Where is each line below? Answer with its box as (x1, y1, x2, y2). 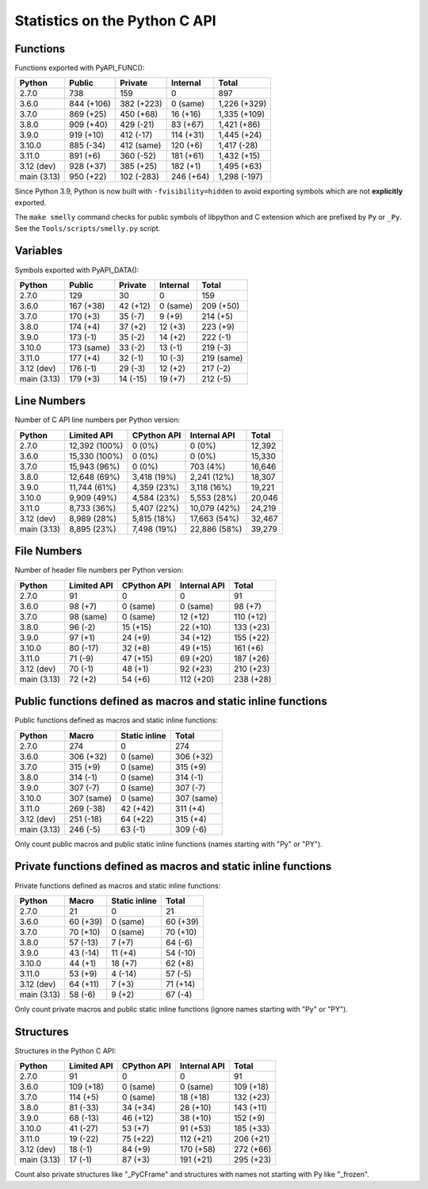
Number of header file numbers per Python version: (14, 566, 184, 575)
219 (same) (201, 352, 243, 363)
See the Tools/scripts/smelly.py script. (14, 223, 161, 233)
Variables (14, 244, 63, 258)
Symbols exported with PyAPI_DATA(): (14, 265, 139, 274)
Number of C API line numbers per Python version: (14, 415, 181, 424)
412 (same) (120, 140, 162, 151)
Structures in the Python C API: (14, 1045, 117, 1055)
